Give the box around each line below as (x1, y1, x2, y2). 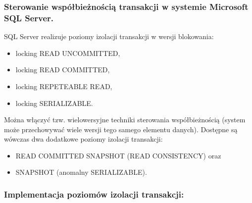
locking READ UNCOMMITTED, (15, 48, 120, 58)
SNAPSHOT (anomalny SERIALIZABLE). (15, 167, 147, 177)
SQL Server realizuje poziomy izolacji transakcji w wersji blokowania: (4, 31, 214, 42)
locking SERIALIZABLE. (15, 98, 93, 108)
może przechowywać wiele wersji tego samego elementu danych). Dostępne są (4, 124, 238, 134)
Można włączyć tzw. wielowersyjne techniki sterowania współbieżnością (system (4, 114, 246, 125)
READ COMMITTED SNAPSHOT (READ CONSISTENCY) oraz (15, 150, 221, 160)
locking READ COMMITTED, (15, 64, 110, 75)
